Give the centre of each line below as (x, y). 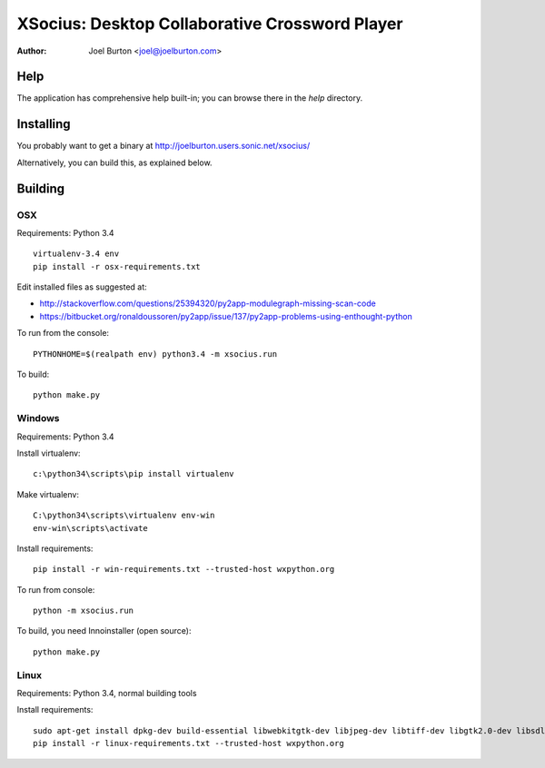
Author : (32, 51)
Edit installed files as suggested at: (82, 287)
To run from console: (56, 589)
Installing (44, 124)
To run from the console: (63, 333)
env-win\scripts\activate (91, 528)
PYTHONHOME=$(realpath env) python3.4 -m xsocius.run (155, 354)
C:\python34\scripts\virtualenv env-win (124, 516)
